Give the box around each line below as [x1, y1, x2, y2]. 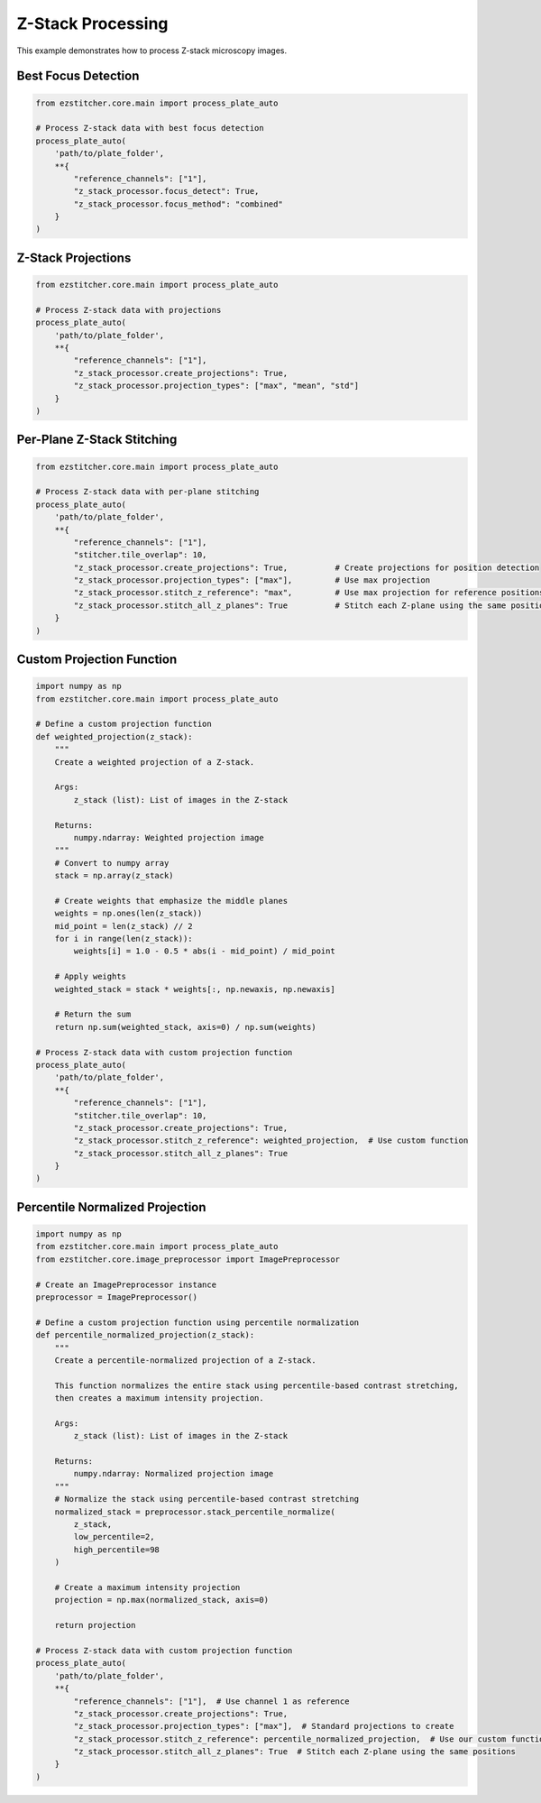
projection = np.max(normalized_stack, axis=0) [54, 1595, 270, 1605]
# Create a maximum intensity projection [54, 1582, 241, 1592]
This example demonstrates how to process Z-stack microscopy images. [16, 45, 288, 56]
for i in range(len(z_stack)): [54, 934, 193, 944]
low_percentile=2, [73, 1532, 155, 1542]
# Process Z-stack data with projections [35, 305, 222, 315]
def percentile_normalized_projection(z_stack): [35, 1330, 255, 1340]
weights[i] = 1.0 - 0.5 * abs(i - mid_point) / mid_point [73, 946, 335, 956]
